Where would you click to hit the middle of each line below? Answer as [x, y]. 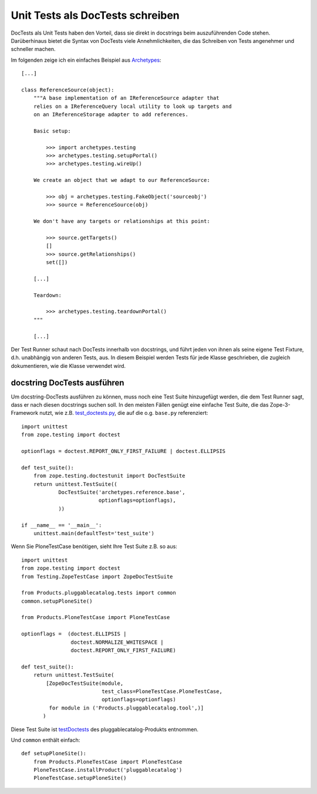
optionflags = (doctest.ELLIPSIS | [74, 634]
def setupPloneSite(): [54, 754]
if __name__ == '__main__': [62, 525]
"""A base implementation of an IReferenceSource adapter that [126, 98]
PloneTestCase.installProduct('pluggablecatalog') [108, 770]
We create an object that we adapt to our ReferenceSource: [122, 180]
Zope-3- [280, 405]
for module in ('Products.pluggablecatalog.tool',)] [127, 708]
